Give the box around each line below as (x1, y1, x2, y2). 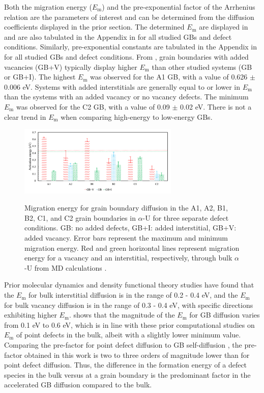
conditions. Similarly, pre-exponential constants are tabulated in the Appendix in (4, 41, 257, 52)
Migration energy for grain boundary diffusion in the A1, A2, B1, (24, 202, 228, 213)
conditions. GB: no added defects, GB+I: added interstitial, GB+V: (24, 222, 237, 233)
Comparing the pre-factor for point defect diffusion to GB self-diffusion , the (4, 339, 242, 350)
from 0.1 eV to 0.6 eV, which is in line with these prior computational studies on (4, 319, 255, 330)
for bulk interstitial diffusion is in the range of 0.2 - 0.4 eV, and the (28, 290, 238, 300)
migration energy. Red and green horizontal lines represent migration (24, 242, 240, 253)
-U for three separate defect (142, 212, 229, 223)
